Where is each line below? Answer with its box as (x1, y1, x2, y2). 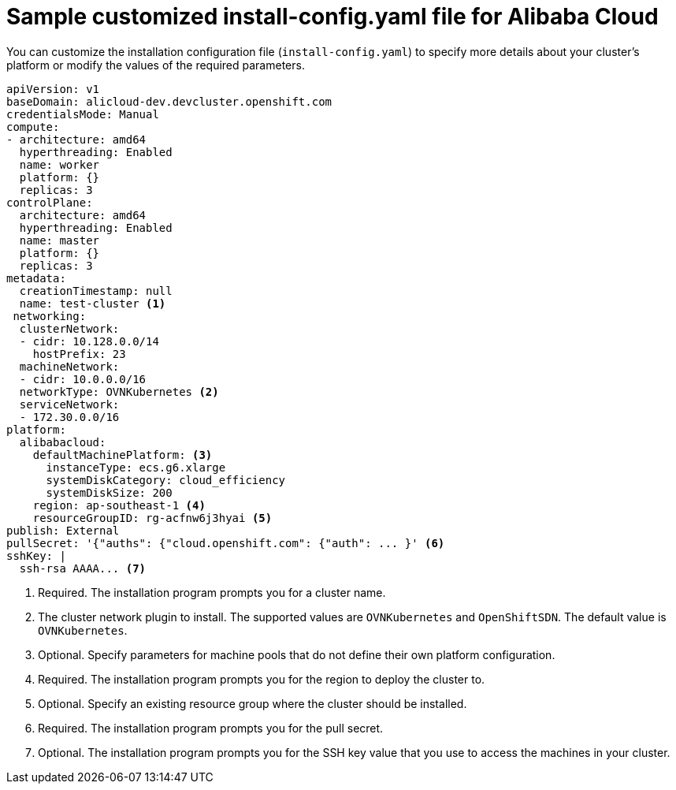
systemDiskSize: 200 (46, 486, 173, 499)
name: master (19, 233, 100, 247)
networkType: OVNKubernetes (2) (19, 385, 219, 398)
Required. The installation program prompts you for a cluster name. (38, 585, 386, 599)
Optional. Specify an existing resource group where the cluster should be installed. (38, 696, 467, 710)
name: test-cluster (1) (19, 296, 166, 310)
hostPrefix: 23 (32, 347, 126, 360)
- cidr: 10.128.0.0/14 (19, 334, 159, 348)
